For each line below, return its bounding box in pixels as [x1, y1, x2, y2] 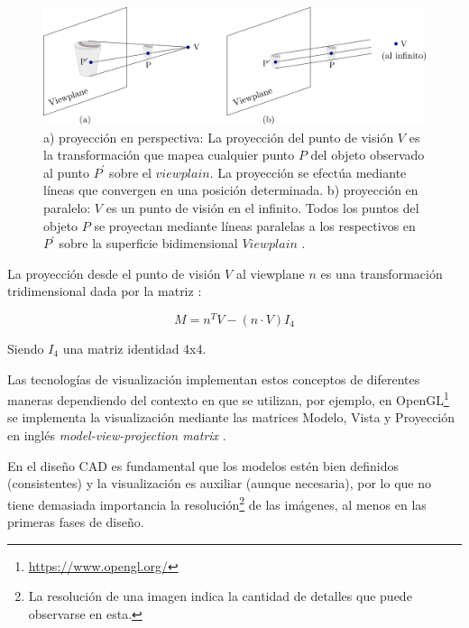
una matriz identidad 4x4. [62, 339, 207, 358]
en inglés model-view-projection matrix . [7, 426, 226, 445]
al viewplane [235, 263, 305, 282]
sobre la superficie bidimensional [59, 234, 238, 253]
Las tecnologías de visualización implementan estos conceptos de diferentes [7, 369, 420, 388]
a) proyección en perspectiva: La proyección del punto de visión [43, 127, 394, 146]
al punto [43, 162, 89, 181]
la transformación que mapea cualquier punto [43, 145, 295, 164]
